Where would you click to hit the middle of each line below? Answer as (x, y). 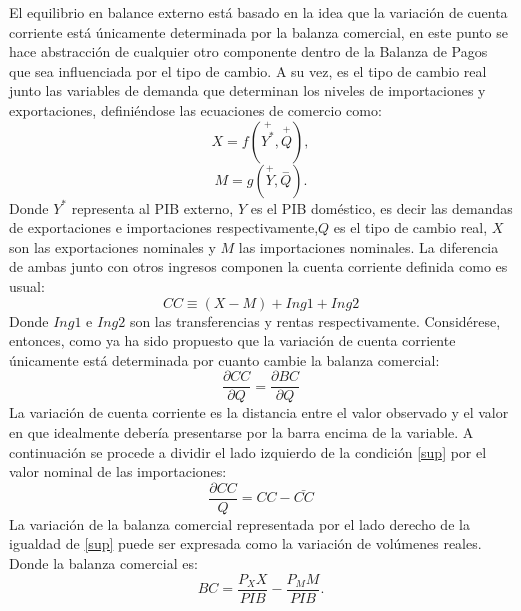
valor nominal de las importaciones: (118, 471)
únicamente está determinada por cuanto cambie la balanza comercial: (224, 359)
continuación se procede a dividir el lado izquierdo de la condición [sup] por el (248, 451)
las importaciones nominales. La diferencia (368, 246)
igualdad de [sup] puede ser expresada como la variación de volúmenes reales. (245, 543)
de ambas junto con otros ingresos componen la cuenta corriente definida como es (258, 266)
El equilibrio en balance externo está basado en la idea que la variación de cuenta (258, 12)
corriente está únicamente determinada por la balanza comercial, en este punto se (258, 31)
